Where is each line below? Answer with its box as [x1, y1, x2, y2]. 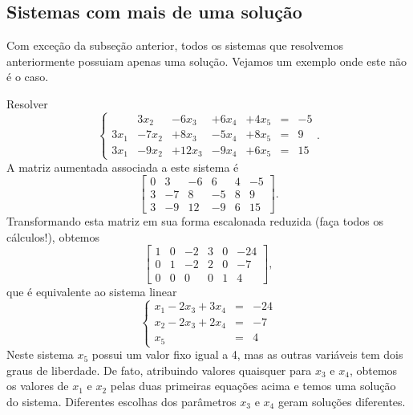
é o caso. [6, 68, 49, 85]
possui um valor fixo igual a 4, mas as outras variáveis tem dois [91, 346, 403, 363]
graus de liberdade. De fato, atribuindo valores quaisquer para [6, 361, 312, 378]
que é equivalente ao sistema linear [6, 283, 177, 299]
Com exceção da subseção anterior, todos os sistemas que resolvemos [6, 37, 343, 54]
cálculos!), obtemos [6, 228, 100, 245]
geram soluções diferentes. [277, 393, 406, 409]
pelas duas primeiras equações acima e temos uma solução [110, 377, 396, 394]
